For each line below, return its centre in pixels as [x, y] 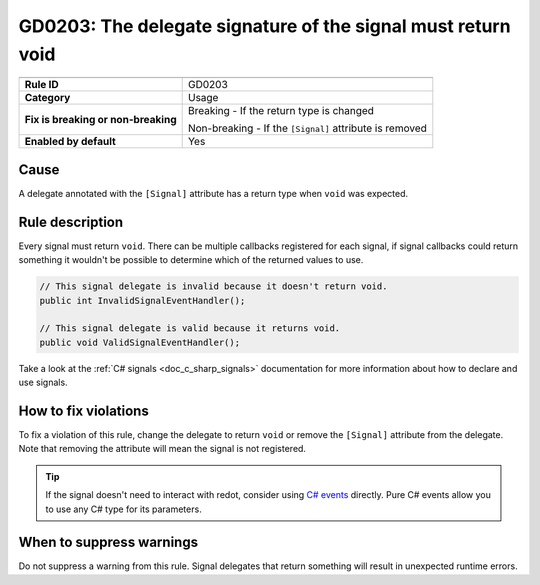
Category [47, 98]
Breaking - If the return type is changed [281, 111]
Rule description [71, 221]
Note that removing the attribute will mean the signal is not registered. [162, 449]
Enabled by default [70, 142]
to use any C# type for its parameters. [123, 509]
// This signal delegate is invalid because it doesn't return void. [213, 286]
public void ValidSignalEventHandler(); [139, 342]
